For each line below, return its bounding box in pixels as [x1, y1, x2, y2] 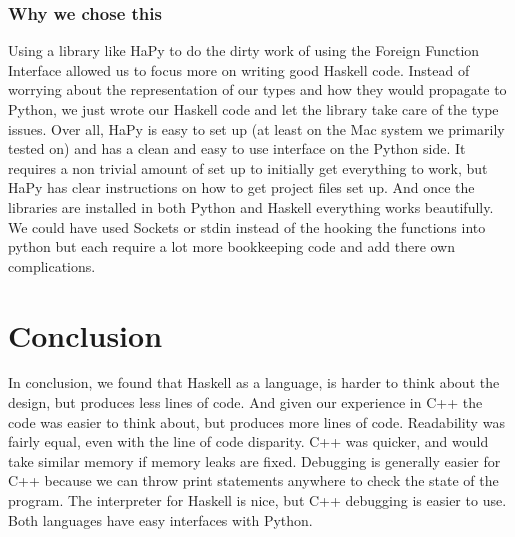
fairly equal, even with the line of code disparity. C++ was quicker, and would [8, 431, 489, 452]
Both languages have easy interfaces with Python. [8, 509, 313, 530]
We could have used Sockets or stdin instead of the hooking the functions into [8, 216, 486, 237]
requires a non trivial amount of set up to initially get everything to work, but [8, 157, 488, 178]
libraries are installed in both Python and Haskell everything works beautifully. [8, 196, 494, 217]
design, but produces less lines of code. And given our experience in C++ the [8, 392, 483, 413]
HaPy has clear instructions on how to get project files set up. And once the [8, 177, 475, 198]
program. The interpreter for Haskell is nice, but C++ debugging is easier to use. [8, 490, 507, 511]
